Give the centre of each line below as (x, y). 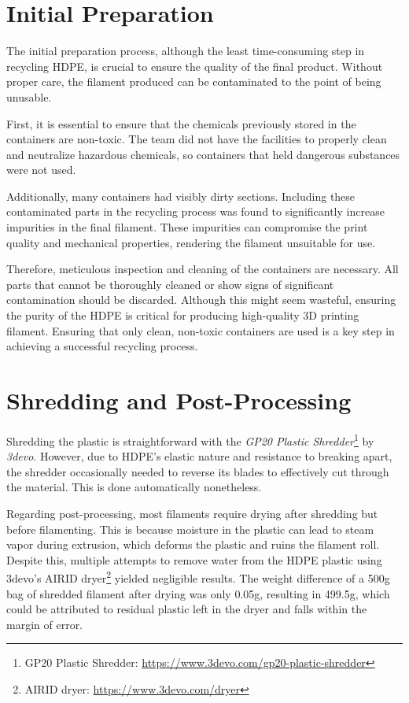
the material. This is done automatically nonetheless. (134, 487)
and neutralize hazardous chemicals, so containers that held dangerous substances (203, 154)
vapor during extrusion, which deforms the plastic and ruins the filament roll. (193, 544)
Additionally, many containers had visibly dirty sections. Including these (181, 196)
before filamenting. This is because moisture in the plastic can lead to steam (190, 529)
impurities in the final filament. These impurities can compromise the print (187, 227)
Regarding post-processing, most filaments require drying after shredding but (192, 513)
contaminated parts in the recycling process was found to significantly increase (195, 211)
